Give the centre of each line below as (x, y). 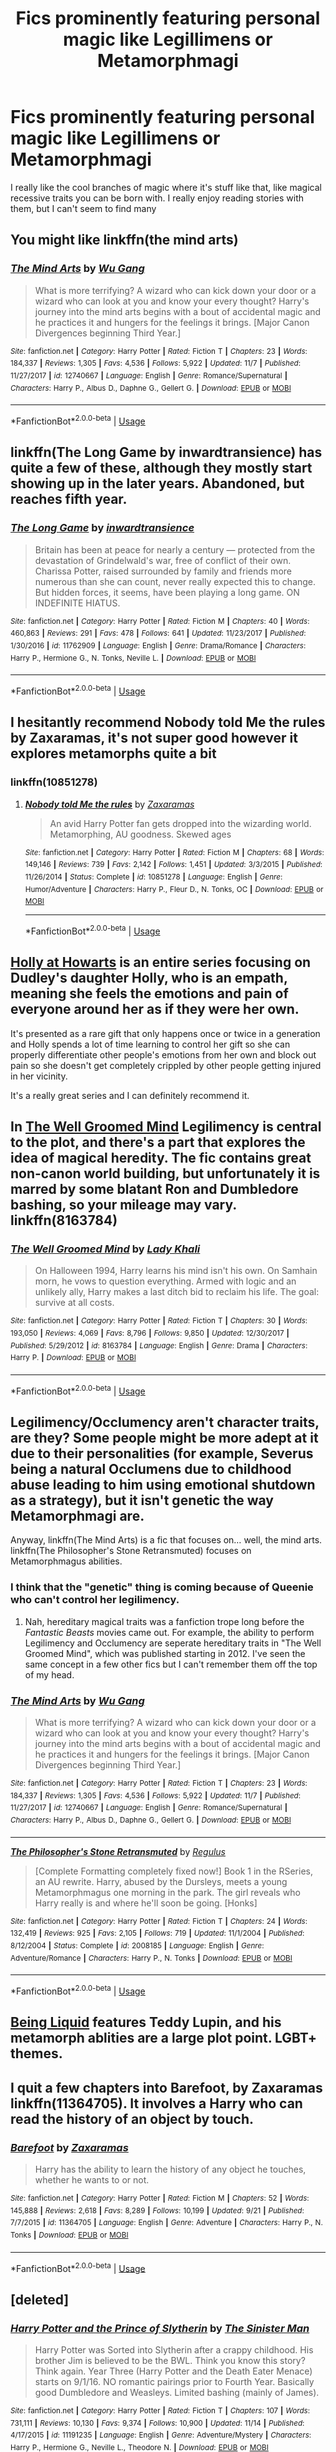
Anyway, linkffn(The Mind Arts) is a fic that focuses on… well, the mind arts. (166, 1540)
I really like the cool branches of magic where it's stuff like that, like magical (166, 187)
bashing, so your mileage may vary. (123, 1205)
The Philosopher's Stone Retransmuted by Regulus (118, 1851)
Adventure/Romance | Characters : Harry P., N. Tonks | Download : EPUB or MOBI (151, 1958)
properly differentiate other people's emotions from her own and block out (163, 1054)
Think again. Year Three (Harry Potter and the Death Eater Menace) (173, 2371)
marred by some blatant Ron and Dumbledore (154, 1189)
